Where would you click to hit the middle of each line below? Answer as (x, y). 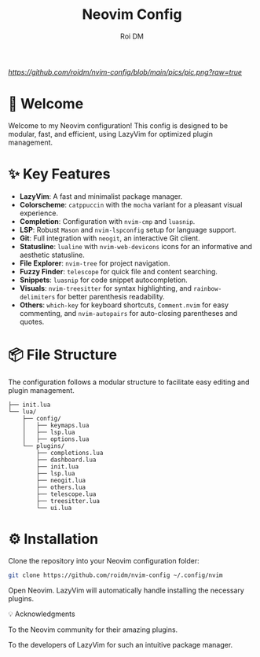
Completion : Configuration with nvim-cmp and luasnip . (107, 221)
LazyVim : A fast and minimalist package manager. (101, 196)
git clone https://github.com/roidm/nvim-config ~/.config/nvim (115, 575)
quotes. (32, 321)
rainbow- (208, 288)
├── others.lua (61, 487)
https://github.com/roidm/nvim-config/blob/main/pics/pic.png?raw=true (125, 72)
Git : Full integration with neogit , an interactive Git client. (110, 238)
